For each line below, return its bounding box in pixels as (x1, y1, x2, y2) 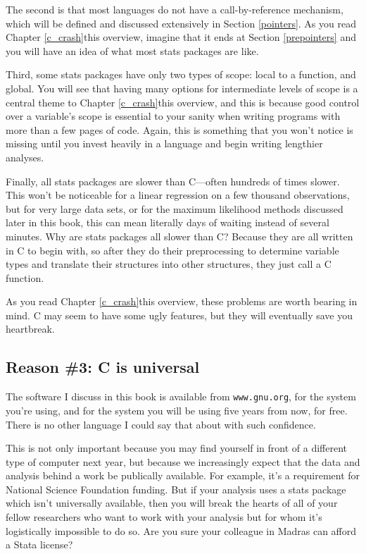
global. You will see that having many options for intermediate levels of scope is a (6, 80, 358, 95)
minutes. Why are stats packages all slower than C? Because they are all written (6, 228, 353, 243)
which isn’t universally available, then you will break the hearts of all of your (6, 495, 338, 510)
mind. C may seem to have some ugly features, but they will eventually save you (6, 307, 353, 322)
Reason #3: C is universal (6, 356, 200, 378)
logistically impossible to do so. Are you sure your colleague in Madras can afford (6, 523, 357, 538)
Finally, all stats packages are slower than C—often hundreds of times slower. (6, 173, 340, 188)
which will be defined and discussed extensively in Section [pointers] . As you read (6, 16, 356, 30)
